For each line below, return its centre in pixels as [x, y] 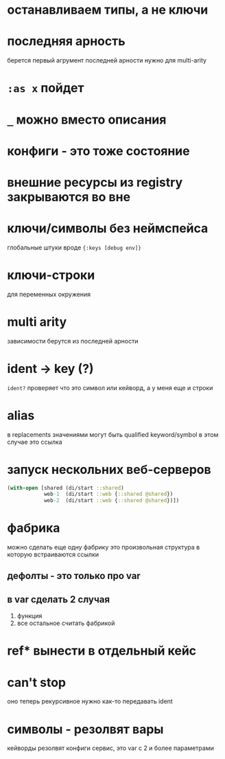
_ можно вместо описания [87, 120]
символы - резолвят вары [85, 729]
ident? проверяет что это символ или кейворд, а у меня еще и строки [110, 387]
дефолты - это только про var [74, 576]
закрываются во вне [69, 197]
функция [29, 616]
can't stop [37, 682]
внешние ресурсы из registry [95, 182]
